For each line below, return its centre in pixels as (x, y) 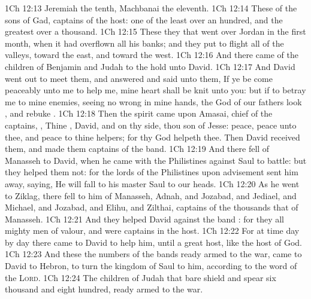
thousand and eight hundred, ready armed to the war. (104, 289)
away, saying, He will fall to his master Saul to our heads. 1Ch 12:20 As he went (152, 183)
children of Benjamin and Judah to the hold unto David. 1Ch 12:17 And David (150, 66)
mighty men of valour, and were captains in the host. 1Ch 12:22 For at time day (152, 231)
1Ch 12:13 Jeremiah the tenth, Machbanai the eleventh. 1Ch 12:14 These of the (151, 8)
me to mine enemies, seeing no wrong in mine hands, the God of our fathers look (153, 101)
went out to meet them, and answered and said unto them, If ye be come (139, 78)
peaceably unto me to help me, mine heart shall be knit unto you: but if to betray (155, 90)
